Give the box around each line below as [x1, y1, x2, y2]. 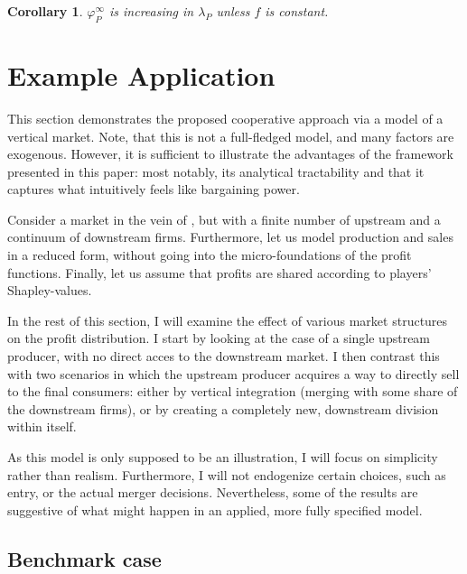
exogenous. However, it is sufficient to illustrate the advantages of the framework [7, 144, 453, 163]
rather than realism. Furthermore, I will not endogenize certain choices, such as [7, 465, 446, 484]
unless [216, 2, 250, 20]
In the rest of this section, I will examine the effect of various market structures [7, 310, 448, 329]
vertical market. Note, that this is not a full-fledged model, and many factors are [7, 126, 454, 145]
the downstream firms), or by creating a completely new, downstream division [7, 399, 439, 418]
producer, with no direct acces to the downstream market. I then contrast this [7, 347, 440, 366]
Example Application [7, 56, 276, 93]
